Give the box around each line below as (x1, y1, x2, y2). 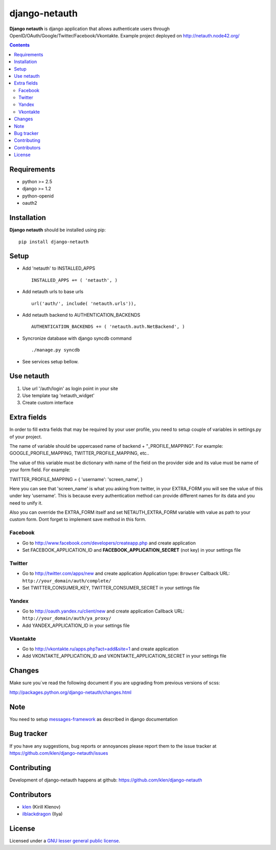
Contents (9, 42, 30, 48)
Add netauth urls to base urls (22, 289, 84, 295)
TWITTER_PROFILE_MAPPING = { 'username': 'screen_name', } (9, 476, 143, 482)
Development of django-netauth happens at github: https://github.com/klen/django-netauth (9, 777, 202, 783)
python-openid (22, 192, 54, 199)
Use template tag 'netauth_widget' (22, 392, 95, 399)
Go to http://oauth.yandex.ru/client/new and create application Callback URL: (22, 608, 185, 614)
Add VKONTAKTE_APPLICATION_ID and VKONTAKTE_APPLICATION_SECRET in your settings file (22, 653, 227, 659)
